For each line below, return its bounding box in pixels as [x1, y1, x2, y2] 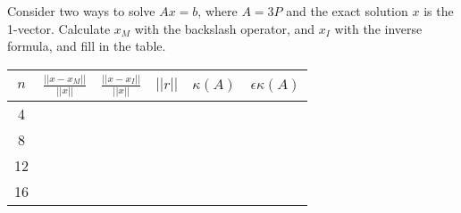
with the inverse [334, 19, 423, 37]
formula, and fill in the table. [7, 37, 166, 55]
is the [423, 2, 454, 20]
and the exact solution [286, 2, 408, 20]
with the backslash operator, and [134, 19, 315, 37]
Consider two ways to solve [7, 2, 155, 20]
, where [197, 2, 238, 20]
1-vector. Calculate [7, 19, 111, 37]
